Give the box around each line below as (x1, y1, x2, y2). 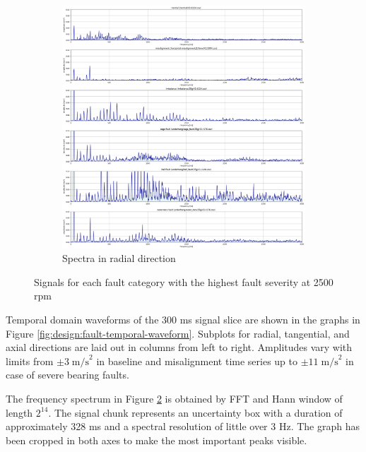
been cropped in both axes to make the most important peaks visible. (6, 432, 307, 447)
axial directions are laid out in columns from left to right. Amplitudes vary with (6, 340, 353, 355)
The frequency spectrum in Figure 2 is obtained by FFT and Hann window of (6, 391, 343, 405)
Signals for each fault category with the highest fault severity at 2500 (34, 274, 333, 289)
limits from (6, 353, 54, 368)
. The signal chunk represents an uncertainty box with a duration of (48, 405, 343, 420)
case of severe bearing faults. (6, 367, 129, 382)
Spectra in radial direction (62, 251, 176, 266)
